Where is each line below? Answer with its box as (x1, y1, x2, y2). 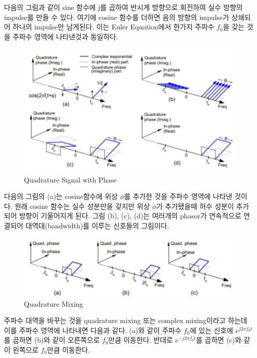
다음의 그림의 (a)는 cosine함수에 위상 (4, 191, 118, 201)
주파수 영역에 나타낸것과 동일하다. (12, 31, 118, 41)
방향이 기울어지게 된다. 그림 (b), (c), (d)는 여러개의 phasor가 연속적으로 (19, 210, 242, 221)
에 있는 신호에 (190, 325, 234, 335)
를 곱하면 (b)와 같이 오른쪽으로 (4, 335, 100, 345)
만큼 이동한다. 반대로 (108, 335, 173, 345)
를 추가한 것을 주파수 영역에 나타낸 (124, 191, 233, 201)
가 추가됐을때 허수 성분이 (156, 200, 234, 211)
